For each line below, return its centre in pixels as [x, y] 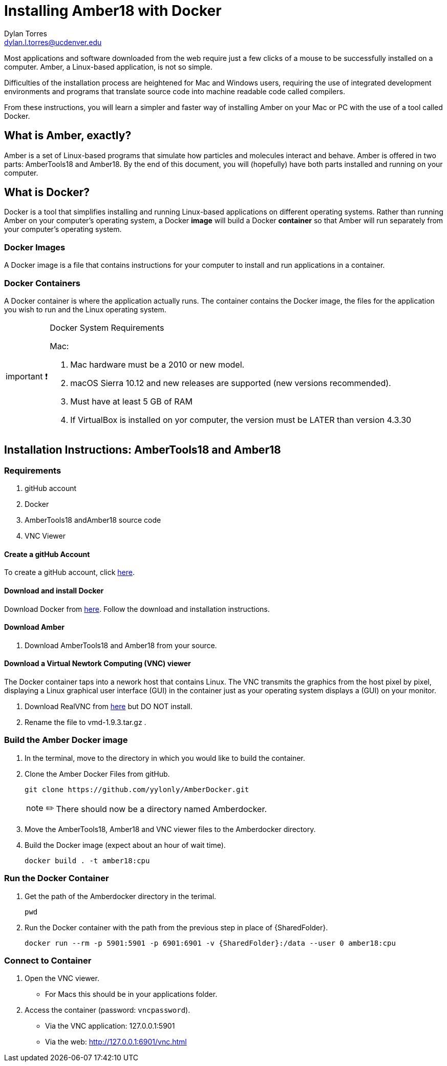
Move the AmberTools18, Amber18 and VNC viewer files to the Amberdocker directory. [170, 829]
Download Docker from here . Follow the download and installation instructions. [137, 609]
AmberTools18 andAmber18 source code [93, 520]
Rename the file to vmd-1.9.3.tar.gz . [86, 722]
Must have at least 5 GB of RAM [131, 401]
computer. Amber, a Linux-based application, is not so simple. [108, 67]
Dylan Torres [26, 33]
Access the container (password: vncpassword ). [108, 1010]
